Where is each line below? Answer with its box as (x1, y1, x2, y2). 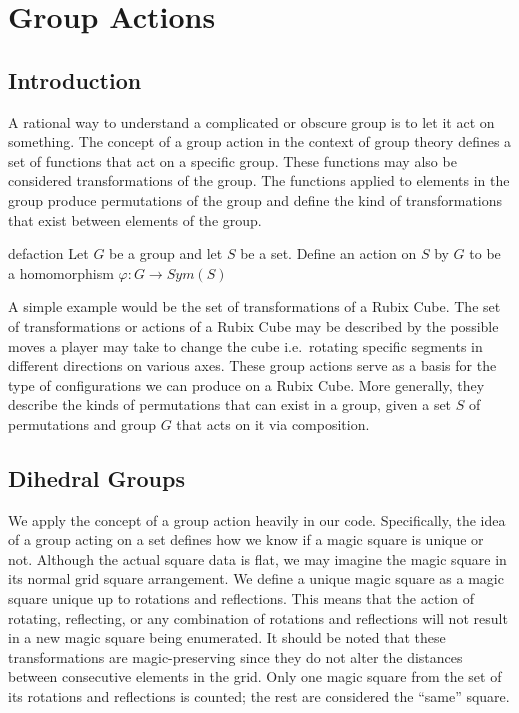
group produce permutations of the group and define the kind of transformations (8, 189, 503, 210)
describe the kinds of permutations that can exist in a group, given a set (8, 394, 452, 415)
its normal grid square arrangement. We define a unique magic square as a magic (8, 568, 504, 589)
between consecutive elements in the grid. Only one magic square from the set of (8, 666, 502, 687)
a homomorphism (8, 262, 114, 283)
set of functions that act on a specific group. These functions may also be (8, 150, 457, 171)
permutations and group (8, 413, 156, 434)
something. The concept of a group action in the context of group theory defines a (8, 131, 512, 152)
